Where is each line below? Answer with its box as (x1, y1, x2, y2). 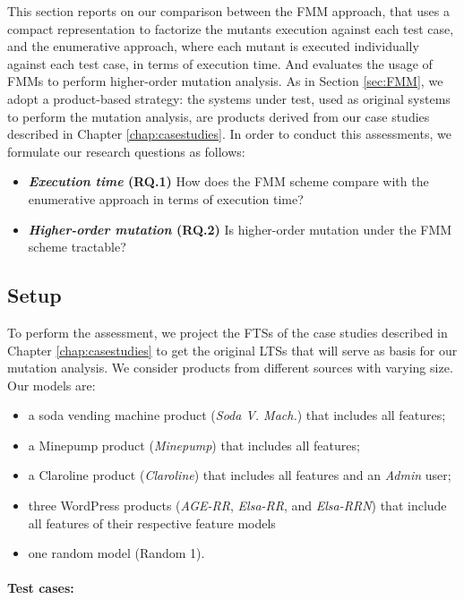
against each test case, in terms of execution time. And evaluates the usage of (7, 54, 433, 73)
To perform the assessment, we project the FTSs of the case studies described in (7, 322, 448, 341)
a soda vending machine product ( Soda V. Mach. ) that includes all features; (28, 406, 446, 424)
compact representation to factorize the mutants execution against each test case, (7, 19, 454, 38)
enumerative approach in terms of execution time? (28, 189, 304, 208)
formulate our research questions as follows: (7, 141, 245, 160)
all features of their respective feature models (28, 513, 276, 532)
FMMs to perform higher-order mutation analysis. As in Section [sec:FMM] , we (7, 72, 443, 90)
